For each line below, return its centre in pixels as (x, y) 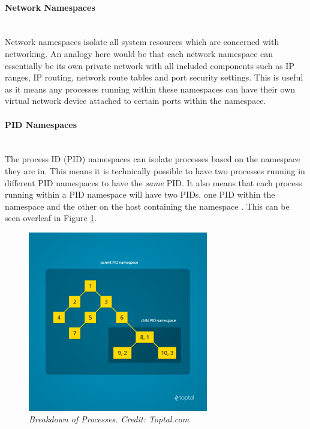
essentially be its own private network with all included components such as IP (150, 65)
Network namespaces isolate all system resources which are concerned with (142, 42)
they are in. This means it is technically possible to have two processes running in (155, 170)
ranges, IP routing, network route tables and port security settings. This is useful (154, 77)
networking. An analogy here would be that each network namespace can (139, 53)
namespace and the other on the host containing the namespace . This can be (147, 206)
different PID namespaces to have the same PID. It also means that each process (154, 182)
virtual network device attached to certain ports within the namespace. (136, 101)
